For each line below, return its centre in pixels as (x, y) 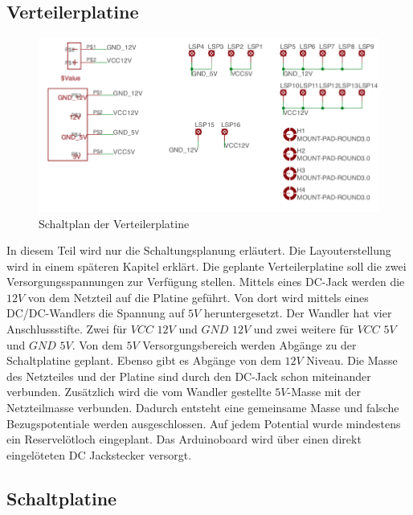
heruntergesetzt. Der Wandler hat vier (298, 313)
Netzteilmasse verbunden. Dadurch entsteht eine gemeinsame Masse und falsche (203, 408)
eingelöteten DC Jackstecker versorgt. (99, 454)
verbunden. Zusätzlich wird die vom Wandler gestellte (139, 392)
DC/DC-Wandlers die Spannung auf (96, 313)
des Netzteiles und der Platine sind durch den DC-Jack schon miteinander (189, 376)
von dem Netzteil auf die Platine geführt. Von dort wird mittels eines (198, 297)
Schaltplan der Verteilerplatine (114, 223)
